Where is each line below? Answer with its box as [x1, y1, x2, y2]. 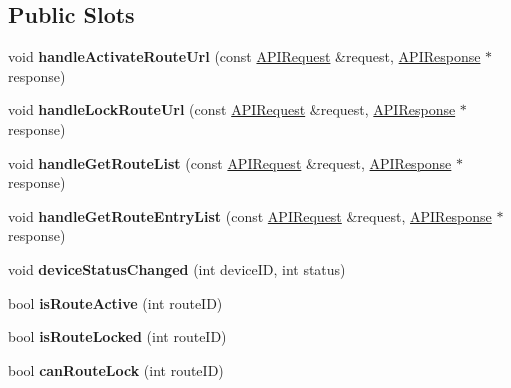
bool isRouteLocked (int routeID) [8, 326, 227, 347]
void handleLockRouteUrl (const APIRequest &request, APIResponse [8, 99, 456, 120]
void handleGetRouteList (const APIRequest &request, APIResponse [8, 152, 452, 173]
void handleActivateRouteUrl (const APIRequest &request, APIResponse [8, 46, 481, 67]
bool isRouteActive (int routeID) [8, 292, 223, 313]
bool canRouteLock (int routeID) [8, 359, 224, 380]
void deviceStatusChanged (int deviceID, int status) [8, 258, 346, 279]
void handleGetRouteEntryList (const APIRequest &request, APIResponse [8, 205, 492, 226]
